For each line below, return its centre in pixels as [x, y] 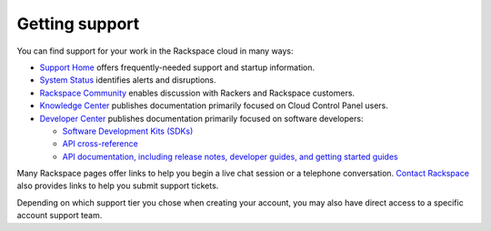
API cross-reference [100, 144]
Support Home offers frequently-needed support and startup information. [177, 67]
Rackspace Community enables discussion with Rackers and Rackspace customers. [197, 93]
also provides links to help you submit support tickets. [118, 186]
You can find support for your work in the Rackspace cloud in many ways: [155, 51]
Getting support [78, 24]
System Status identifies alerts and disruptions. [128, 80]
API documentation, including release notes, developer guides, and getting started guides [230, 156]
